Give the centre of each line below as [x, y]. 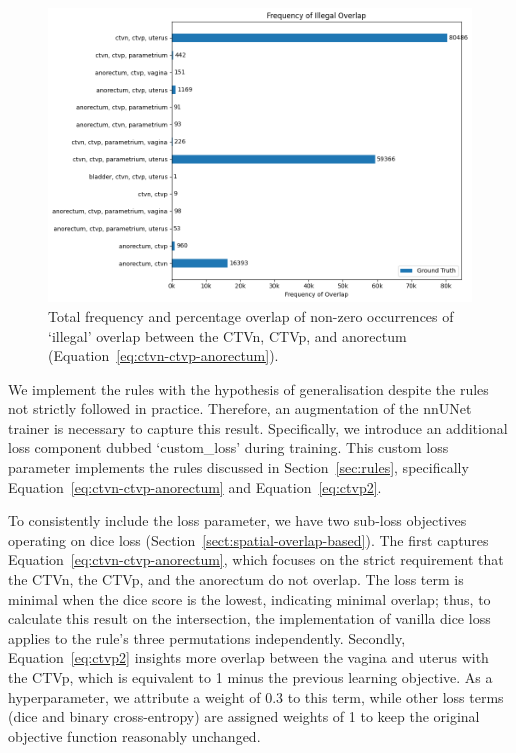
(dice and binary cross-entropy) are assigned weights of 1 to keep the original [244, 716]
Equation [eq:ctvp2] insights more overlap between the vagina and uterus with [248, 657]
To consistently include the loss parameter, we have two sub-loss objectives [237, 520]
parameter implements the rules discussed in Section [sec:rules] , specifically [238, 467]
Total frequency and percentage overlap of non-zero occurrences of [251, 315]
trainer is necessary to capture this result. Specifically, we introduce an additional [258, 427]
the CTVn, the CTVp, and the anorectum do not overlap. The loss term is [236, 579]
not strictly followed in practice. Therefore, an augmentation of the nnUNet [240, 408]
